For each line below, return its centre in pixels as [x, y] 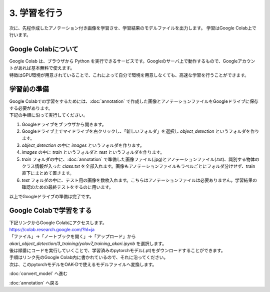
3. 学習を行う [36, 13]
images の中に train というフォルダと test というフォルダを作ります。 [93, 152]
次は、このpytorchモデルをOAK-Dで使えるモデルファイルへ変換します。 [83, 264]
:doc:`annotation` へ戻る [34, 283]
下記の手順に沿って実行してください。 [48, 115]
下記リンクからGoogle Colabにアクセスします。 [58, 223]
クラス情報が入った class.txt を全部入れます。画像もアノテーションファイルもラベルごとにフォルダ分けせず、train [138, 166]
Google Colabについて [44, 49]
